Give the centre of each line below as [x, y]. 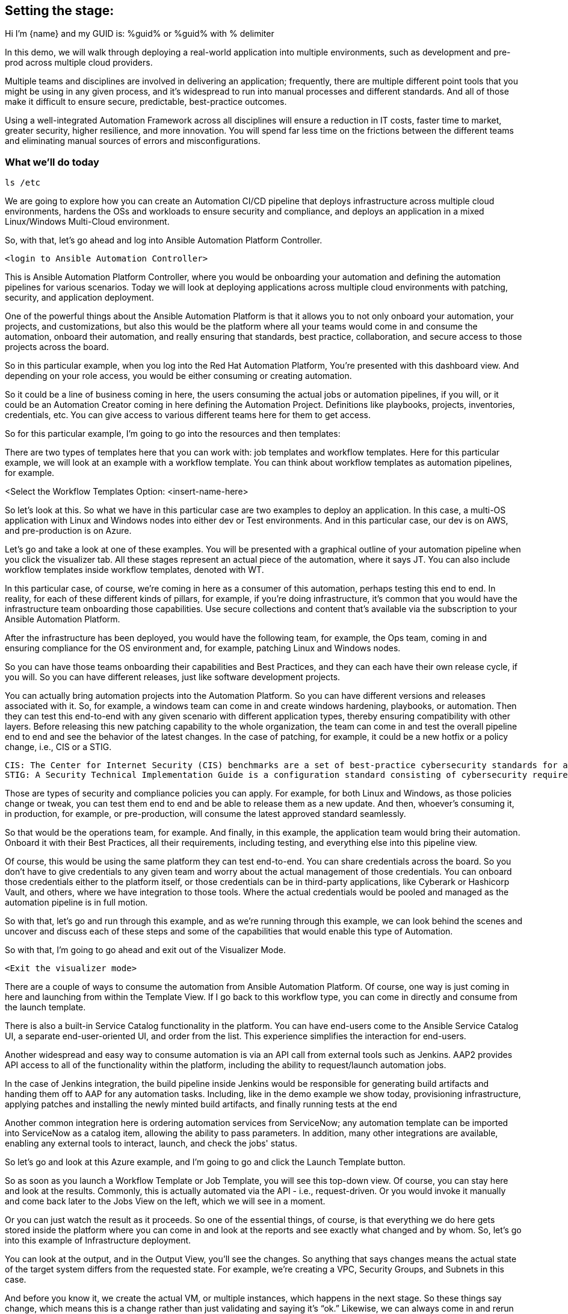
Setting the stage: [60, 11]
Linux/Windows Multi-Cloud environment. [87, 222]
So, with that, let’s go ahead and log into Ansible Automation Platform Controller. [164, 240]
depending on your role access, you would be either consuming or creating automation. [178, 376]
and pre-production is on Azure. [68, 531]
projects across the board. [57, 347]
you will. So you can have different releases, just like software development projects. [173, 677]
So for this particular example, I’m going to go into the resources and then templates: [173, 434]
